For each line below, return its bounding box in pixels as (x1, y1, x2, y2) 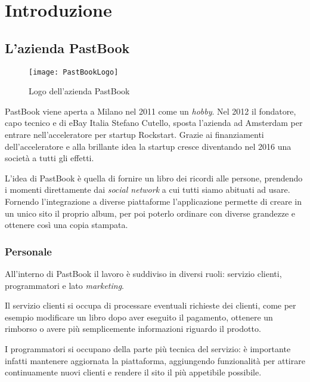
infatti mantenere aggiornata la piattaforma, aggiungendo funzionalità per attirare (5, 354, 305, 366)
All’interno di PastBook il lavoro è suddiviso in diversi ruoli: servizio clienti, (5, 267, 282, 279)
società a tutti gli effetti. (5, 152, 94, 164)
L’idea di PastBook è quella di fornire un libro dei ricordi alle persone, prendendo (5, 171, 303, 184)
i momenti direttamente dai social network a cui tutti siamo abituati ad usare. (5, 183, 290, 196)
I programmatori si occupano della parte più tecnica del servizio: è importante (5, 342, 291, 355)
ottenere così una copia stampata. (5, 218, 128, 231)
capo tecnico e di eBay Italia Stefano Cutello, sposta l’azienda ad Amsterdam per (5, 116, 303, 129)
